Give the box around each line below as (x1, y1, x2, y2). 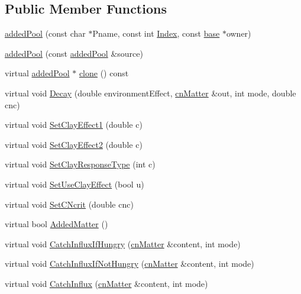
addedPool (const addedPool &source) (5, 47, 143, 59)
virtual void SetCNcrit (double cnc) (5, 198, 134, 210)
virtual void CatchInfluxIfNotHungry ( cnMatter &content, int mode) (5, 257, 254, 270)
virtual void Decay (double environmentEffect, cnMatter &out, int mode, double (5, 86, 296, 99)
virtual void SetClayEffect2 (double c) (5, 138, 143, 150)
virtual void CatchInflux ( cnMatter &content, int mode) (5, 277, 208, 289)
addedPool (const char (5, 27, 86, 40)
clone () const (79, 67, 129, 79)
